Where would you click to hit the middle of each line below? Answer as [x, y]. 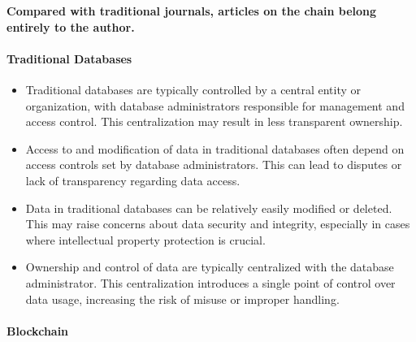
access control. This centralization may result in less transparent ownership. [214, 121]
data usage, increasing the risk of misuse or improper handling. [182, 299]
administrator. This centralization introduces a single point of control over [210, 282]
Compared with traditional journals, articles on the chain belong [192, 11]
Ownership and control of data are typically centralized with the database [210, 267]
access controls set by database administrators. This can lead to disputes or [214, 165]
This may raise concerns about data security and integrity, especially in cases [218, 224]
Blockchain [38, 330]
